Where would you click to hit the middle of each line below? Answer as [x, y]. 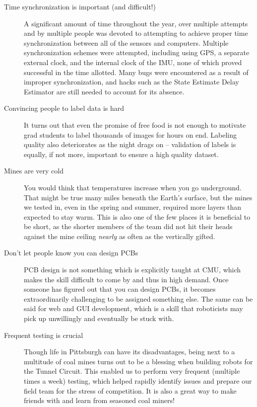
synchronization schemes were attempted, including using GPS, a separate [137, 52]
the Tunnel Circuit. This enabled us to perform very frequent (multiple [132, 371]
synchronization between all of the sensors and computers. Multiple [126, 42]
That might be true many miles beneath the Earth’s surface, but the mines [138, 197]
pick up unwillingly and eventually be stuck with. [99, 318]
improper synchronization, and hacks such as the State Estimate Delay [131, 82]
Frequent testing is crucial [44, 335]
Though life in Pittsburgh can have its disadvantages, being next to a [129, 352]
